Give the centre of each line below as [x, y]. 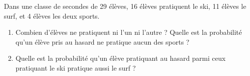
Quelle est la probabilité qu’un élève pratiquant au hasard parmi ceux [121, 58]
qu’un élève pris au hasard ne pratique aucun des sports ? [102, 41]
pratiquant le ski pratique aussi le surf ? [76, 67]
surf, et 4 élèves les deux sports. [52, 15]
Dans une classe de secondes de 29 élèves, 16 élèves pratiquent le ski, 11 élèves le [125, 6]
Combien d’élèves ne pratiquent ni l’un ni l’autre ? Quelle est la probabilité [129, 32]
